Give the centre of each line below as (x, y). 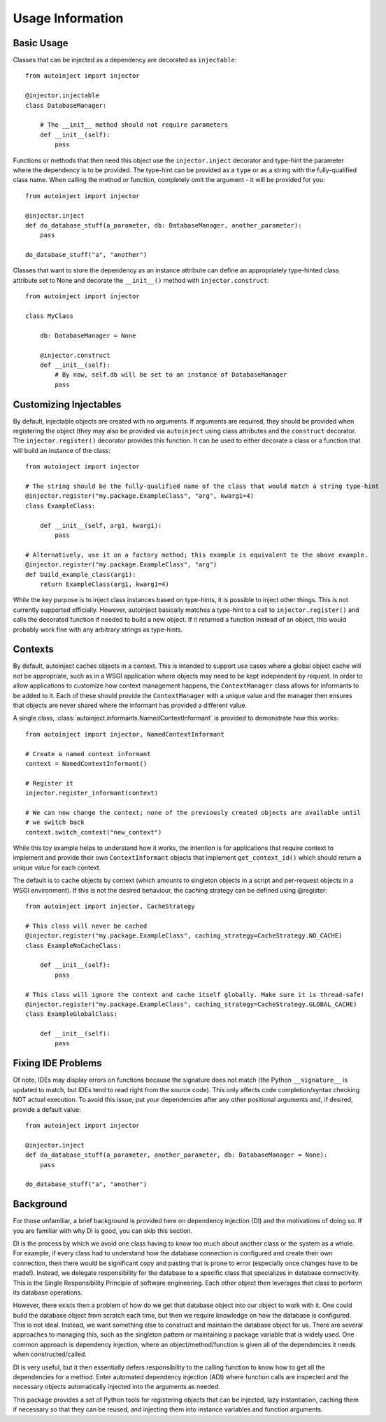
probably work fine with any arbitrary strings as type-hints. (98, 629)
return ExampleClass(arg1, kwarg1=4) (104, 584)
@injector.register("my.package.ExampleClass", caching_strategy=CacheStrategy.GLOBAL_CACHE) (191, 1004)
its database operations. (48, 1292)
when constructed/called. (50, 1354)
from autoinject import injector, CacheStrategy (110, 906)
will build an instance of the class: (62, 450)
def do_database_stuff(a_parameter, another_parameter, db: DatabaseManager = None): (177, 1155)
